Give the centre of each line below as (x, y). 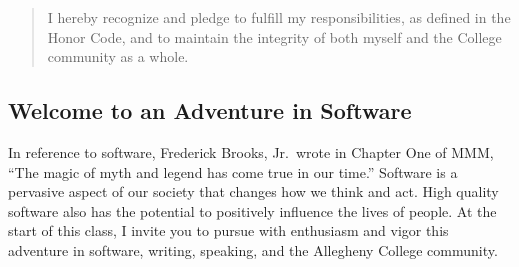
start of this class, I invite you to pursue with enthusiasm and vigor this (228, 230)
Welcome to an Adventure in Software (210, 110)
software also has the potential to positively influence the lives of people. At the (252, 210)
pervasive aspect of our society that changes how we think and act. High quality (253, 191)
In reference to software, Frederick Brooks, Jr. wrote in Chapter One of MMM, (251, 151)
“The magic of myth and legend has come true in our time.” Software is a (233, 171)
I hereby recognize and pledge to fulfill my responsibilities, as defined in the (279, 17)
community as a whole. (118, 56)
